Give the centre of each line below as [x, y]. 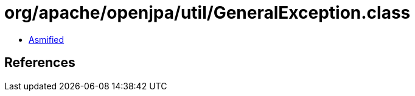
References [40, 63]
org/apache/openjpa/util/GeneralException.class [207, 13]
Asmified [47, 39]
